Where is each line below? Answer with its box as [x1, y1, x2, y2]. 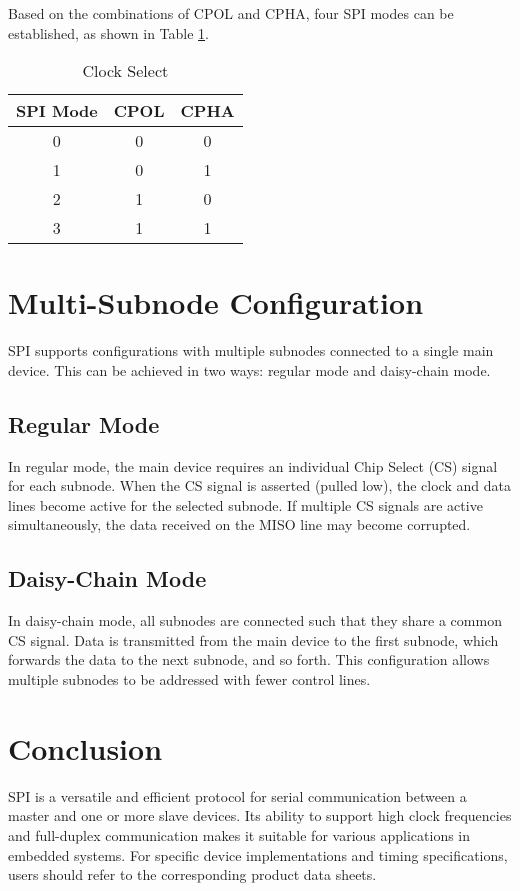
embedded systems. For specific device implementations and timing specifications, [8, 844, 508, 865]
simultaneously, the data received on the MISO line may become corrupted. [8, 514, 471, 535]
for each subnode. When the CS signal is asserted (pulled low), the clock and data [8, 475, 511, 496]
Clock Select [82, 59, 169, 83]
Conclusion [8, 727, 163, 768]
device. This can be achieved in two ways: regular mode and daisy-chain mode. [8, 359, 491, 380]
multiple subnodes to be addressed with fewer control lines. [8, 669, 371, 690]
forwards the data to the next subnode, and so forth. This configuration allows [8, 649, 490, 670]
